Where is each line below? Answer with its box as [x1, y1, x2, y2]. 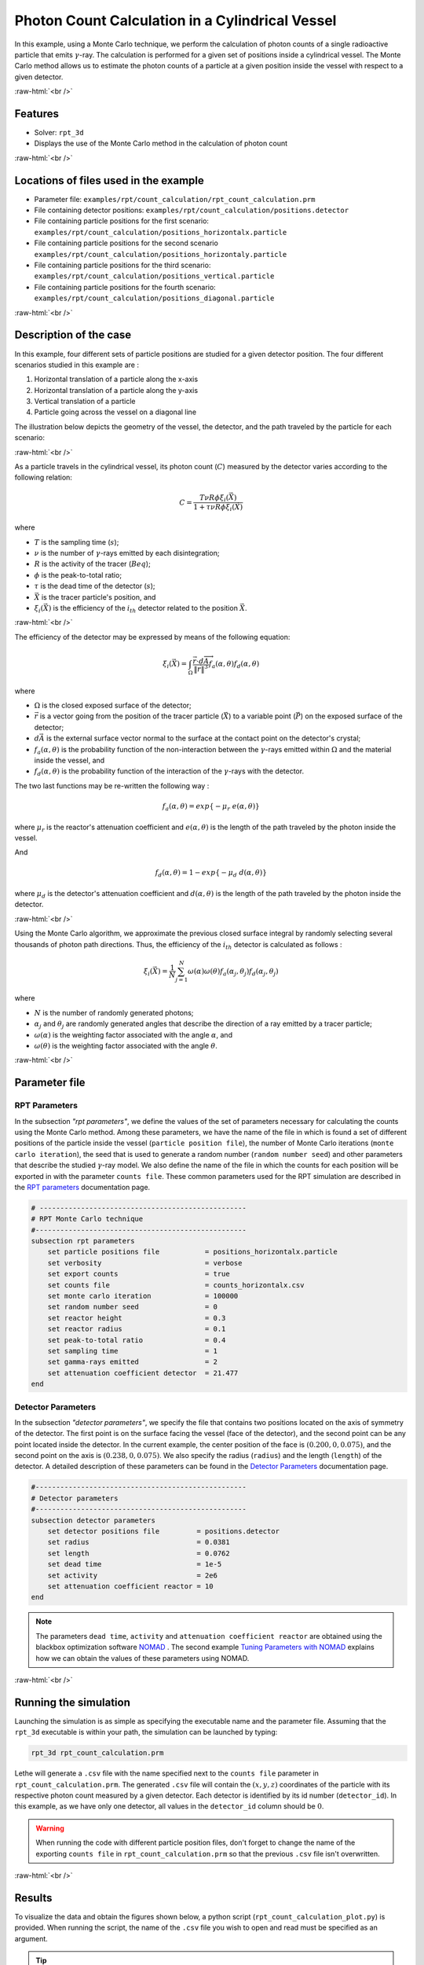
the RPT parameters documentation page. [14, 1182, 151, 1192]
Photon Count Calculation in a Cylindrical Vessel [14, 12, 337, 29]
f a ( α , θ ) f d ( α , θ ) [208, 659, 260, 670]
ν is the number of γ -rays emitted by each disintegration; [34, 549, 220, 557]
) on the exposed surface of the [300, 711, 404, 721]
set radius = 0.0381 [47, 1537, 231, 1547]
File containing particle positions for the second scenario [34, 238, 219, 248]
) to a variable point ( [228, 711, 296, 721]
